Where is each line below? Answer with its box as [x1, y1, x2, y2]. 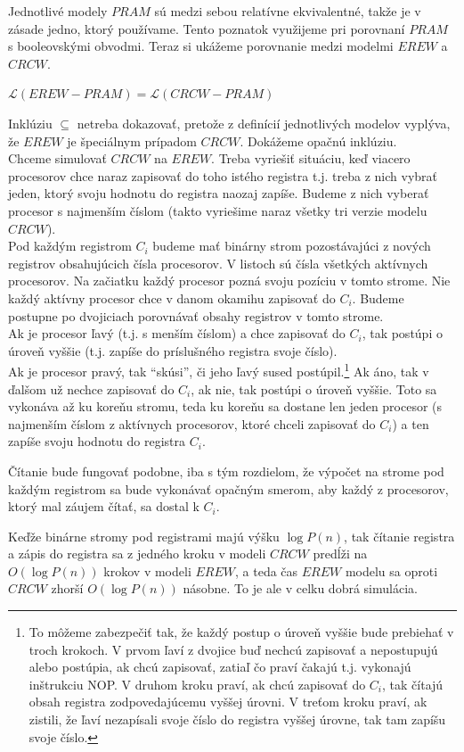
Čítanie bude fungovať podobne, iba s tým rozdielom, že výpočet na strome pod [8, 461, 444, 480]
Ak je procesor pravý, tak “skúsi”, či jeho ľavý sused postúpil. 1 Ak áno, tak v [8, 359, 429, 380]
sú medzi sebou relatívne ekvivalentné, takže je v [154, 2, 421, 20]
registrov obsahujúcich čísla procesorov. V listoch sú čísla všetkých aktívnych [8, 253, 428, 272]
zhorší [51, 579, 84, 598]
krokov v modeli [103, 561, 191, 580]
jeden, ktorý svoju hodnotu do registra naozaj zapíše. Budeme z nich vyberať [8, 184, 429, 202]
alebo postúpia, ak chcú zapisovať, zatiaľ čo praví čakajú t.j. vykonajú [28, 657, 411, 676]
